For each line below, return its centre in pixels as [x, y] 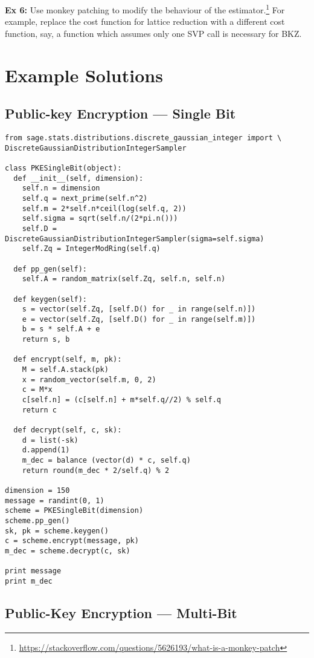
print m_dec [29, 581]
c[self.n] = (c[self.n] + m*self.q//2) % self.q [121, 400]
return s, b [46, 340]
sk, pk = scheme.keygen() [57, 531]
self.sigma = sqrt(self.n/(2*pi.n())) [100, 219]
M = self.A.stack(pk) [65, 370]
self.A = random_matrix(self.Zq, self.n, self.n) [124, 279]
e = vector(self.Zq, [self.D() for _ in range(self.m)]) [139, 319]
